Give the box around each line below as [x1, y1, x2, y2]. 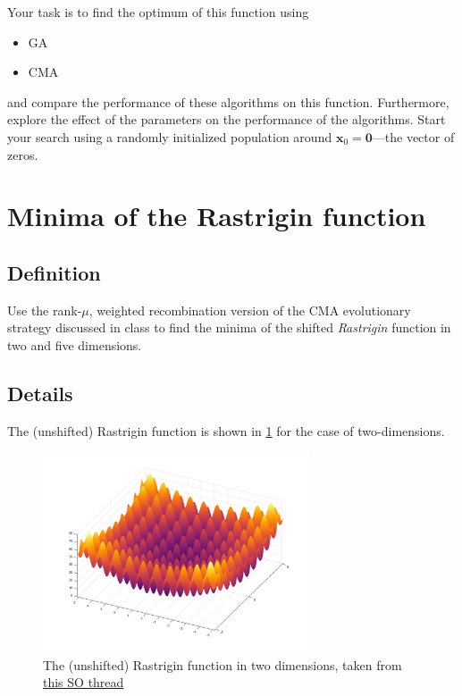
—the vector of [372, 127, 455, 146]
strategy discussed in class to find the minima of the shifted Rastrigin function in [7, 318, 451, 337]
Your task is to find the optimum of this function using [7, 3, 309, 21]
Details [7, 379, 73, 407]
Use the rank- [7, 300, 82, 319]
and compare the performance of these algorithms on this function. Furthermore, [7, 92, 449, 111]
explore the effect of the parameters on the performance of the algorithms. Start [7, 110, 446, 129]
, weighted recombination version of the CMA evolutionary [88, 300, 411, 319]
